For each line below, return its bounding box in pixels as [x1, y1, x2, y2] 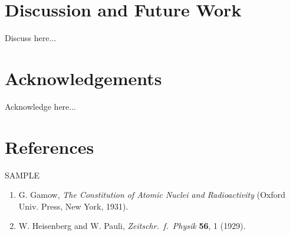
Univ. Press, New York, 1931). [18, 200, 128, 212]
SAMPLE [5, 168, 39, 181]
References [5, 134, 94, 159]
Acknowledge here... [5, 100, 76, 112]
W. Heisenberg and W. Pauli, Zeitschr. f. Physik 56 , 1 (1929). [18, 220, 246, 232]
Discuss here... [5, 32, 57, 44]
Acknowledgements [5, 66, 162, 90]
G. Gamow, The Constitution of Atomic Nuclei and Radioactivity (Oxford [18, 188, 286, 201]
